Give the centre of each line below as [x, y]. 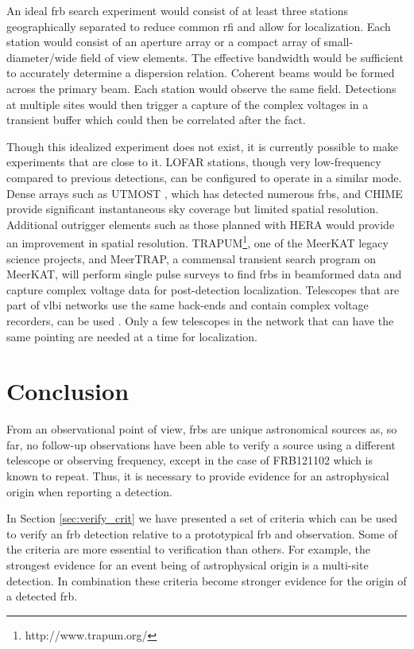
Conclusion [68, 391]
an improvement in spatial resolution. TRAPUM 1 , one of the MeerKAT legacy [197, 241]
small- [339, 42]
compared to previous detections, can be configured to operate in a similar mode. [204, 177]
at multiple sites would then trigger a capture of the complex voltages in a [188, 104]
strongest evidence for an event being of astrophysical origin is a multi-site [188, 565]
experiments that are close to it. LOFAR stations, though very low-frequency [194, 162]
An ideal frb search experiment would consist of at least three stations [177, 10]
